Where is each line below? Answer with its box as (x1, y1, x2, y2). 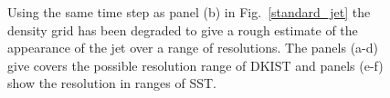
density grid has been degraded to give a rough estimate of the (7, 20, 358, 39)
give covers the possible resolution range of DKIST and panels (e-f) (7, 55, 384, 74)
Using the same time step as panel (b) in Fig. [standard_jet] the (7, 3, 371, 21)
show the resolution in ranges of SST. (7, 73, 216, 93)
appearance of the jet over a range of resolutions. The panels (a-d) (7, 38, 378, 57)
